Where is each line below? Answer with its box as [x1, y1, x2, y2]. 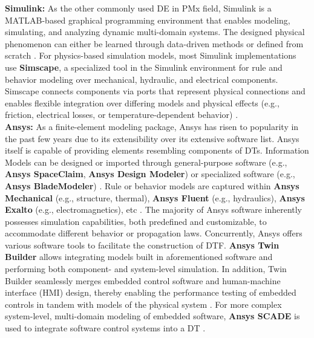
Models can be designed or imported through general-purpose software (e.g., [5, 155, 287, 168]
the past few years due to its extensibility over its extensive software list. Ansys [5, 132, 299, 145]
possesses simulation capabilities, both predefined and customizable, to [5, 215, 267, 227]
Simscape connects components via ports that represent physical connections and [5, 85, 306, 97]
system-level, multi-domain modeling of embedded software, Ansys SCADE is [5, 310, 300, 322]
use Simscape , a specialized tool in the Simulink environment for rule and [5, 60, 283, 73]
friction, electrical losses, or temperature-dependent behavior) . [5, 108, 238, 121]
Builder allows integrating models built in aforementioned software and [5, 250, 273, 263]
